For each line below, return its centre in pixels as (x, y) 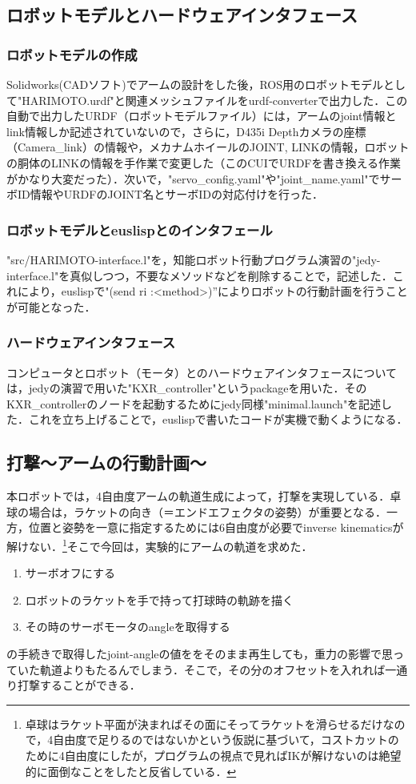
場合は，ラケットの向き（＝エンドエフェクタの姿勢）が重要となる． (208, 511)
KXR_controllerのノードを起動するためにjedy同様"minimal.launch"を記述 (194, 403)
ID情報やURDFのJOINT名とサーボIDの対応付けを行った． (170, 194)
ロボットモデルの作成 (72, 54)
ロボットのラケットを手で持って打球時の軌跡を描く (160, 599)
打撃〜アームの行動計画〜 (107, 462)
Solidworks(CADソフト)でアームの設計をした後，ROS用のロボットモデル (195, 84)
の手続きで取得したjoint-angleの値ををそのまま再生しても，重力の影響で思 (200, 653)
